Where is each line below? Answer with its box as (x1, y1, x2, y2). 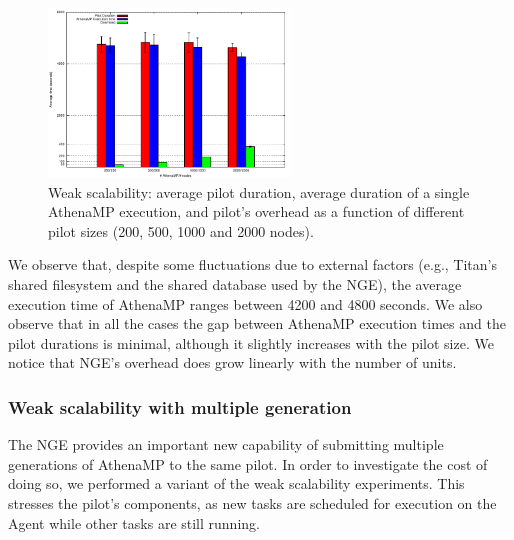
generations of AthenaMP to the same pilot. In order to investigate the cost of (8, 453, 488, 474)
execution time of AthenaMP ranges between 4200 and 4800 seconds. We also (8, 293, 483, 314)
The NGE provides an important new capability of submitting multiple (8, 434, 444, 455)
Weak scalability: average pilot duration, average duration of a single (48, 181, 470, 202)
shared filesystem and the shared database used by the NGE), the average (8, 274, 462, 295)
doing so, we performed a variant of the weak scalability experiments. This (8, 473, 465, 494)
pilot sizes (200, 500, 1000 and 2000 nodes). (48, 220, 314, 241)
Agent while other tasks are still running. (8, 512, 260, 533)
